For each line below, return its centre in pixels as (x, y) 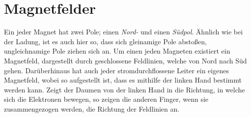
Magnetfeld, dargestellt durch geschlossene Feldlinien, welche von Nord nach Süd (125, 60)
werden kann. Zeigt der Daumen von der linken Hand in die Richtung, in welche (125, 89)
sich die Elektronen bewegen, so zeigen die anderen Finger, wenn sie (106, 99)
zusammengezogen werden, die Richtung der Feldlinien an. (92, 108)
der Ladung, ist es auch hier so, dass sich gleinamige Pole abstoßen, (105, 41)
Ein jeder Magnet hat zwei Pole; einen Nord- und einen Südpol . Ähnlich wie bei (124, 32)
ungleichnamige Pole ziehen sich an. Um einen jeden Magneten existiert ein (117, 51)
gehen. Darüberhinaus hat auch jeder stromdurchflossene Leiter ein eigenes (116, 70)
